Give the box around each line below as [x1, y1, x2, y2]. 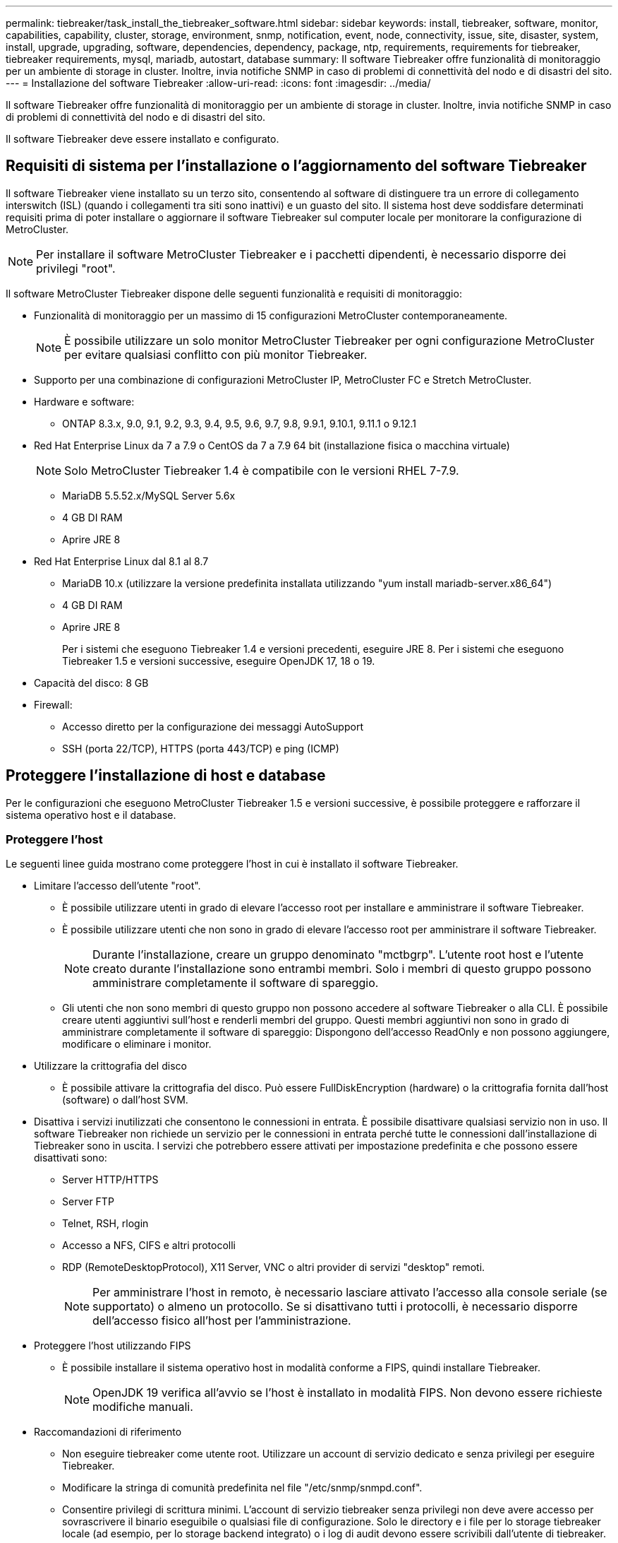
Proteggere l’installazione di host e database [6, 767, 326, 785]
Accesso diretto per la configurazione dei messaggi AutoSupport [62, 720, 363, 733]
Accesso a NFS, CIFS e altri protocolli [62, 1239, 236, 1252]
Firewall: [34, 698, 73, 711]
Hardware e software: [34, 395, 135, 408]
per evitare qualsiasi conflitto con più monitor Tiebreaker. [64, 347, 368, 362]
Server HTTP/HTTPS [62, 1173, 159, 1186]
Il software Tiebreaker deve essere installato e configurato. [6, 133, 279, 145]
